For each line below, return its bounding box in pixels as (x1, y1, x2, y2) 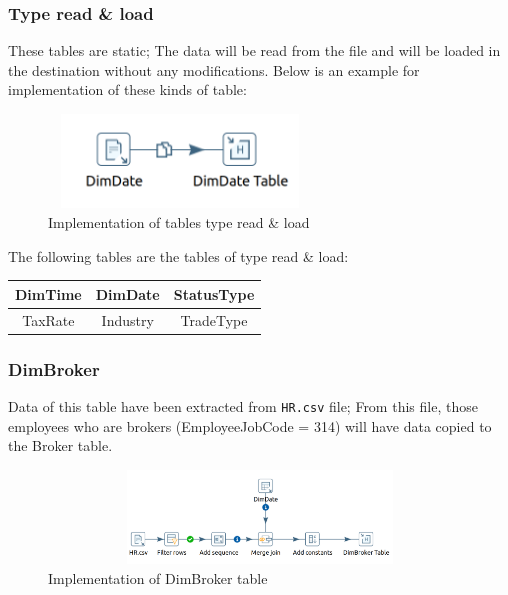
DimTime (15, 283, 82, 304)
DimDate (95, 283, 160, 304)
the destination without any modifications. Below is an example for (8, 59, 420, 80)
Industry (101, 309, 154, 330)
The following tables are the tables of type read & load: (8, 245, 349, 266)
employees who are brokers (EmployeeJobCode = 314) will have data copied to (8, 415, 492, 436)
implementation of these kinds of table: (8, 79, 247, 100)
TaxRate (22, 309, 75, 330)
